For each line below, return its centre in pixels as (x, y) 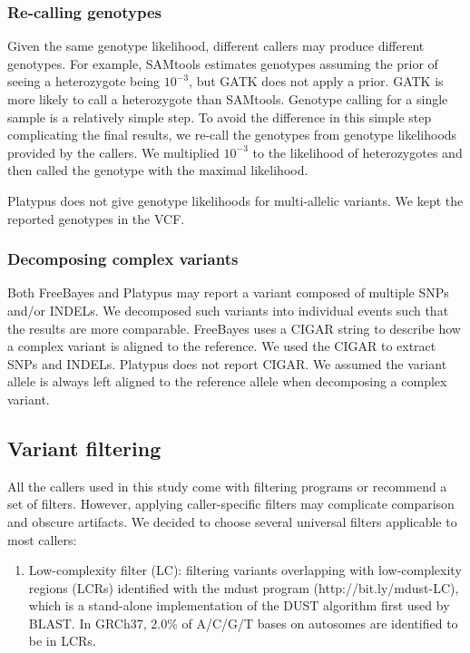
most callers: (42, 539)
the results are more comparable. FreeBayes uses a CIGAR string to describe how (234, 328)
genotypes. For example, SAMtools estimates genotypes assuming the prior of (223, 63)
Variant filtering (84, 448)
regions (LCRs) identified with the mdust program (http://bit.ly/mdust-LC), (244, 587)
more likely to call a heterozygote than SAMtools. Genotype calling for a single (228, 99)
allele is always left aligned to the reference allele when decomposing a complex (227, 381)
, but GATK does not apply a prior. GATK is (316, 81)
